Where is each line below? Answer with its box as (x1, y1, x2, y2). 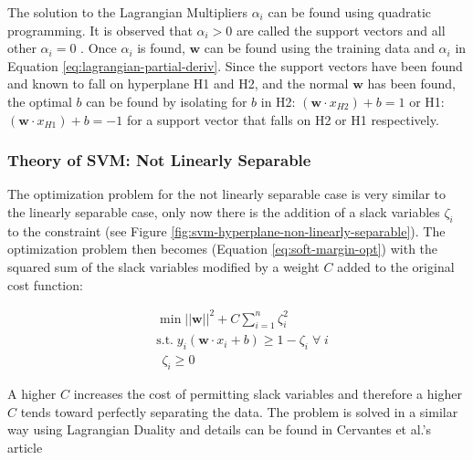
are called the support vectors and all (236, 20, 446, 39)
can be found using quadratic (268, 3, 432, 21)
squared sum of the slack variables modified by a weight (7, 256, 320, 276)
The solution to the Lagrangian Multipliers (7, 3, 247, 21)
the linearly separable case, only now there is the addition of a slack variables (7, 202, 440, 221)
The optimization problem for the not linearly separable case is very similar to (7, 184, 447, 204)
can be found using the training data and (204, 38, 435, 57)
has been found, (367, 74, 456, 93)
